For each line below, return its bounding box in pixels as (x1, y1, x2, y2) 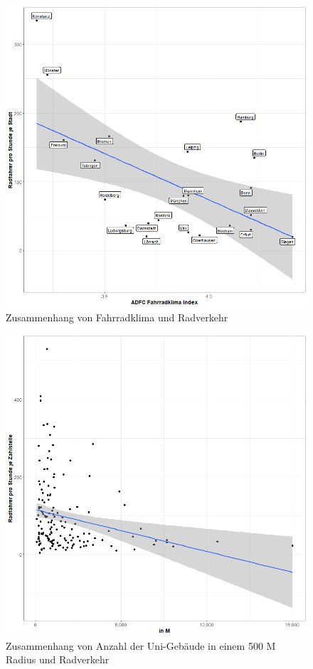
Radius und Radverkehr (6, 652, 110, 667)
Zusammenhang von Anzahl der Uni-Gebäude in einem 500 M (6, 638, 276, 653)
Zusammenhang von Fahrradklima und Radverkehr (6, 309, 228, 324)
